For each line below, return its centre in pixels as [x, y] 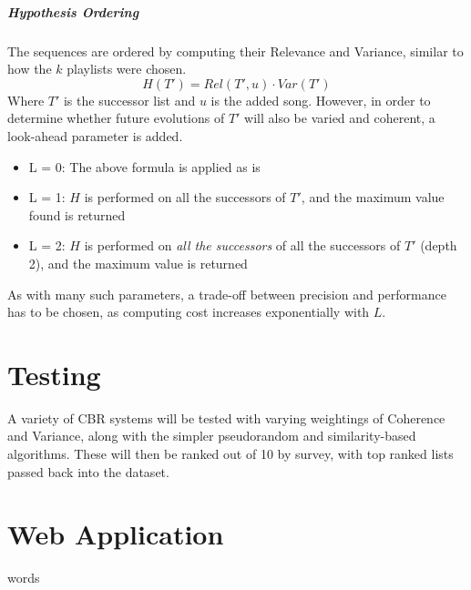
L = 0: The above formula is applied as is [144, 166]
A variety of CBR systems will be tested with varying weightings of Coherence [226, 417]
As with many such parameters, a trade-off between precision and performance [227, 294]
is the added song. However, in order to [321, 100]
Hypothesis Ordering [73, 11]
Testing [54, 374]
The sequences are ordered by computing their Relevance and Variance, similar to [235, 51]
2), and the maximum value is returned [138, 263]
